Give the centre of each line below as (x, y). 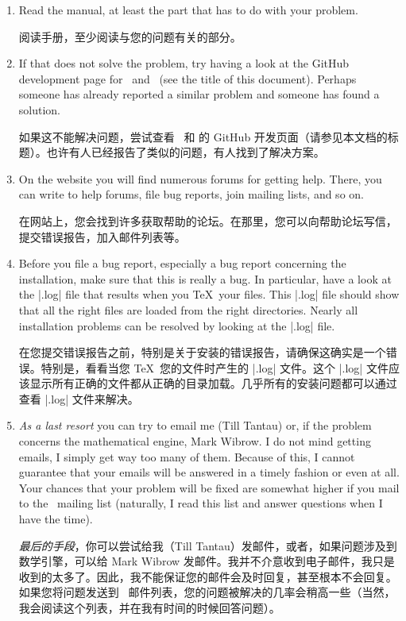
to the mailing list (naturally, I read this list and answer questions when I (201, 503)
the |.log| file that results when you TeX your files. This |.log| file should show (209, 294)
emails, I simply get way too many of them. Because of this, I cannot (187, 456)
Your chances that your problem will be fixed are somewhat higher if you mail (209, 487)
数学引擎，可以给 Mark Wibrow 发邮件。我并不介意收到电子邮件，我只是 (207, 561)
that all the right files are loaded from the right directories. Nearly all (188, 309)
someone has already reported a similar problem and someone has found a (199, 94)
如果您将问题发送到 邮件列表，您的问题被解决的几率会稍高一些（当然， (207, 592)
